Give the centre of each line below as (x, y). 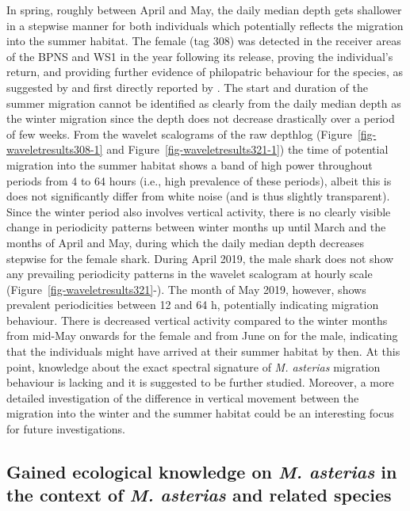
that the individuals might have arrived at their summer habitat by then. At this (203, 351)
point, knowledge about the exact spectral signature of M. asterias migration (194, 366)
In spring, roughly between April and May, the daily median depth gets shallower (204, 10)
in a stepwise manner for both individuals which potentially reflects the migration (205, 25)
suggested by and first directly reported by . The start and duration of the (187, 87)
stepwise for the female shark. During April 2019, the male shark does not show (200, 258)
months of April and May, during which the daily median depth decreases (186, 242)
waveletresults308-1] (55, 149)
